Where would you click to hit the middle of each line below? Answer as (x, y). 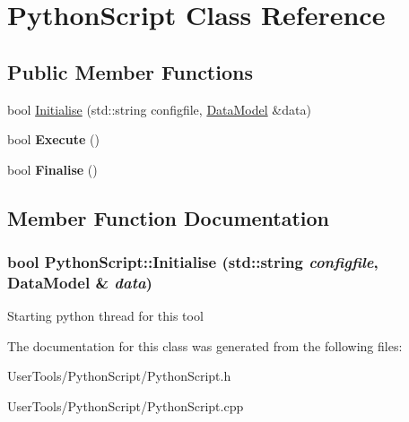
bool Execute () (53, 139)
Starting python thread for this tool (105, 316)
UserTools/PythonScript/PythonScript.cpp (126, 406)
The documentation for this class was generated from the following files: (205, 345)
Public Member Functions (130, 71)
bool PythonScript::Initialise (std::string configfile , (193, 262)
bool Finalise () (52, 169)
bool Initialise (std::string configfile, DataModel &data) (159, 109)
